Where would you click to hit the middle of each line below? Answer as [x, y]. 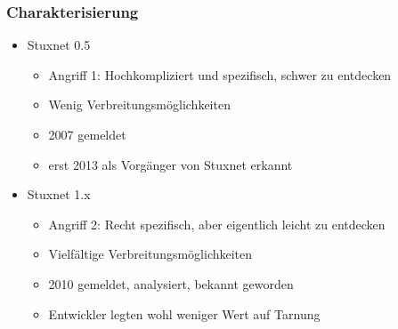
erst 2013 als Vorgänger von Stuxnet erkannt [171, 164]
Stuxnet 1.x [59, 194]
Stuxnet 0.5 [59, 45]
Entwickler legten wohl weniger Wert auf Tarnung [184, 313]
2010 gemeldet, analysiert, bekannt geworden [171, 283]
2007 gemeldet [87, 134]
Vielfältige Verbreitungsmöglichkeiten [150, 254]
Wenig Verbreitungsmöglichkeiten [139, 104]
